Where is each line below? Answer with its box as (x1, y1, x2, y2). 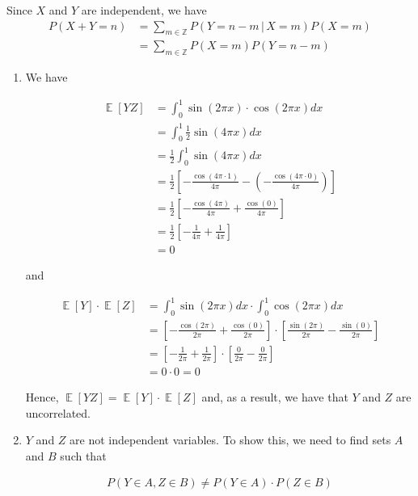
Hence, (25, 388, 59, 405)
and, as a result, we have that (201, 388, 348, 405)
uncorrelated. (25, 404, 91, 421)
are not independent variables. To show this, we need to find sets (70, 431, 391, 448)
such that (60, 447, 107, 464)
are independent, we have (81, 2, 207, 18)
